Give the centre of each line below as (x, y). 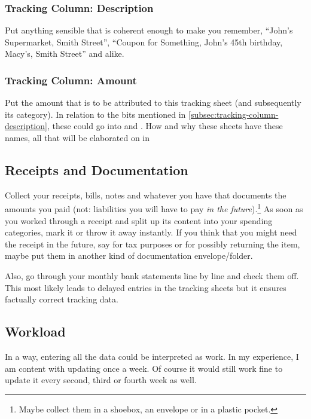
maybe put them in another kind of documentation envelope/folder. (129, 256)
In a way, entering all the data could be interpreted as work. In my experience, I (152, 356)
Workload (35, 331)
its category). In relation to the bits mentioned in (95, 114)
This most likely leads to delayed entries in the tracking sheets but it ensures (146, 287)
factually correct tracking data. (62, 299)
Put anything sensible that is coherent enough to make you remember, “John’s (149, 30)
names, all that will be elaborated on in (77, 137)
